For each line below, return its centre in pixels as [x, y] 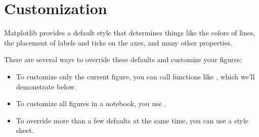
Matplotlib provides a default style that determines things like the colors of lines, [130, 33]
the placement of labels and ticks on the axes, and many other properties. [118, 42]
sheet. [25, 130]
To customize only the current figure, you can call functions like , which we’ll [135, 76]
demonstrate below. [46, 86]
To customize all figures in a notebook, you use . [91, 103]
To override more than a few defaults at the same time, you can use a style [132, 120]
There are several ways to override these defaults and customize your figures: [123, 59]
